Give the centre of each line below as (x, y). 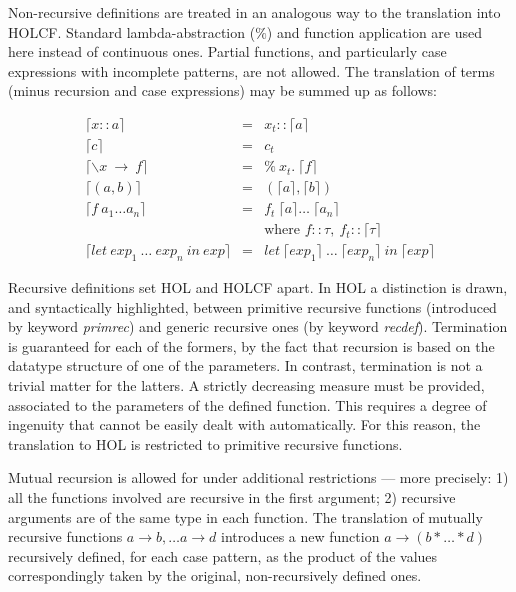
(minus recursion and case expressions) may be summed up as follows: (222, 90)
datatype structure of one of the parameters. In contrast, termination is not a (245, 365)
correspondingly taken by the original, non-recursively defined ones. (215, 575)
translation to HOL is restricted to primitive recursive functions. (205, 443)
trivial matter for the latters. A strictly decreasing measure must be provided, (246, 384)
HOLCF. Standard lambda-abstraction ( (132, 31)
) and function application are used (374, 31)
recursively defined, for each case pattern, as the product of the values (223, 555)
